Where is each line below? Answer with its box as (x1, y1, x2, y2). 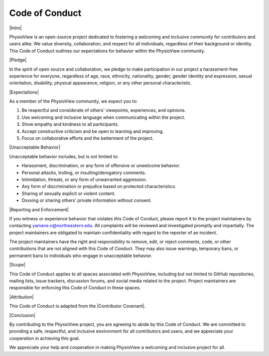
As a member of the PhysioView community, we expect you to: (9, 98, 138, 104)
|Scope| (9, 262, 26, 268)
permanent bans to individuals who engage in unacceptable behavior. (9, 253, 152, 259)
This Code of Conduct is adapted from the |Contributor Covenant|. (9, 303, 146, 309)
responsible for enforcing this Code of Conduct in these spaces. (9, 285, 141, 291)
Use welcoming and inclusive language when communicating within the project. (21, 114, 186, 120)
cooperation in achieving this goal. (9, 335, 80, 341)
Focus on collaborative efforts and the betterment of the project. (21, 135, 154, 141)
